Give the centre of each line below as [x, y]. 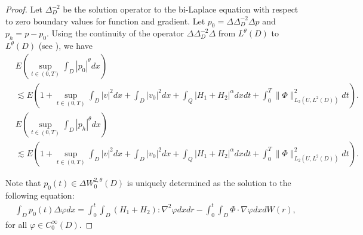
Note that [23, 182]
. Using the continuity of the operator [116, 33]
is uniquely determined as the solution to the [209, 182]
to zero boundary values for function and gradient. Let [105, 21]
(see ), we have [65, 46]
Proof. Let [24, 9]
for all [16, 224]
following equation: [40, 195]
